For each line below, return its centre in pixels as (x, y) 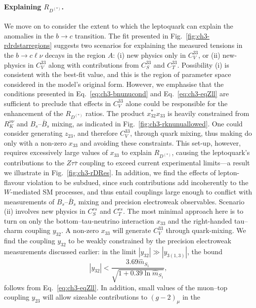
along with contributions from (93, 64)
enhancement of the (34, 113)
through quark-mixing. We (206, 230)
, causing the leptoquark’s (211, 152)
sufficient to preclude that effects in (58, 103)
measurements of (29, 201)
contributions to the (34, 163)
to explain (136, 152)
